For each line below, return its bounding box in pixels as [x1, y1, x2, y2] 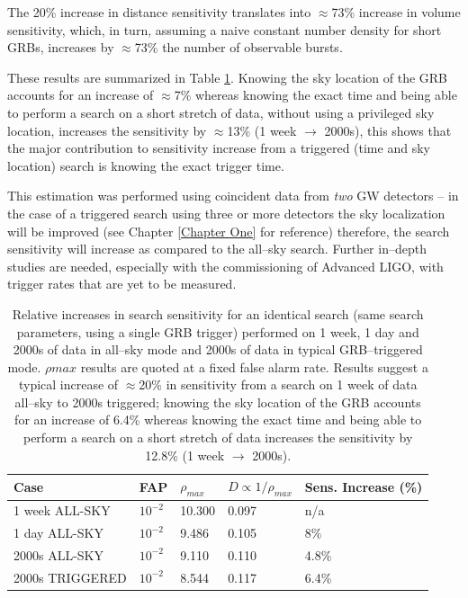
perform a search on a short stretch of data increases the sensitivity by [22, 428, 413, 447]
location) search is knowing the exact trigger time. [7, 156, 284, 174]
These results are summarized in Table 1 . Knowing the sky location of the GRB [7, 67, 448, 86]
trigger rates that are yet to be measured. [7, 274, 237, 293]
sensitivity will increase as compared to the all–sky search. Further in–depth [7, 239, 427, 258]
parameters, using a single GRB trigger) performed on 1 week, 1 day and [16, 322, 419, 341]
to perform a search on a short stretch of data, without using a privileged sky [7, 103, 435, 121]
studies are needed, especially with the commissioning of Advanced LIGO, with [7, 256, 444, 275]
